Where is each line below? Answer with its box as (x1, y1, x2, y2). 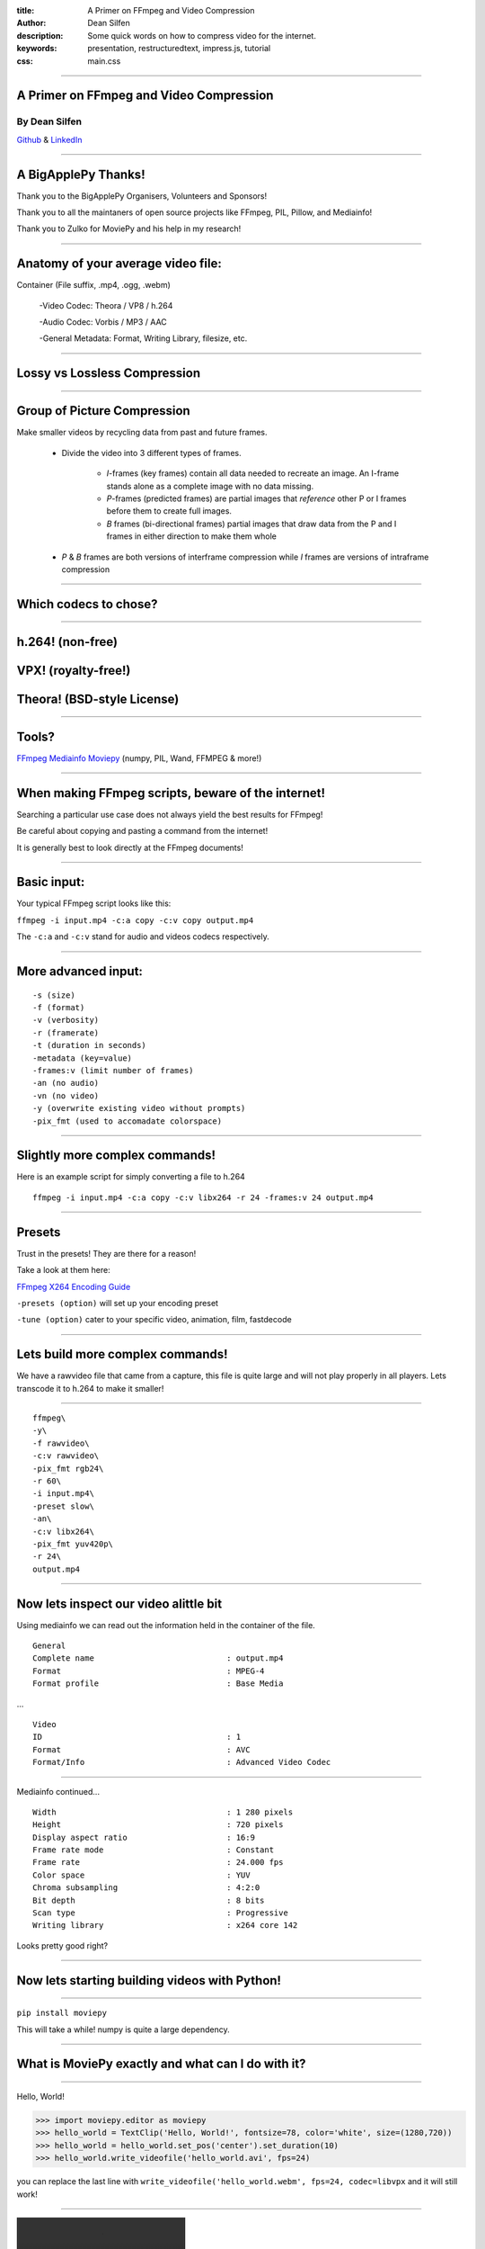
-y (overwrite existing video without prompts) (32, 1103, 246, 1114)
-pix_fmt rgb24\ (32, 1463, 104, 1474)
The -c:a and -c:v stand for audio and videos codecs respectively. (16, 931, 269, 942)
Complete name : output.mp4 (32, 1653, 284, 1663)
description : (16, 30, 64, 40)
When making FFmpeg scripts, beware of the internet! (16, 785, 326, 801)
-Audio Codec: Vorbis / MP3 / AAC (39, 317, 168, 327)
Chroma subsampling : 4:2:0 (32, 1883, 260, 1893)
